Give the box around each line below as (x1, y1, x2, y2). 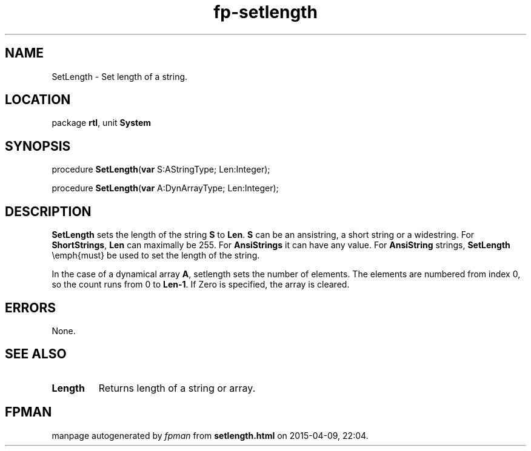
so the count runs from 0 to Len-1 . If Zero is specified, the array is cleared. (52, 279, 350, 290)
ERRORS (5, 300, 56, 315)
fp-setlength (213, 2, 318, 22)
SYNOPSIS (5, 138, 71, 154)
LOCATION (5, 92, 71, 108)
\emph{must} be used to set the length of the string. (52, 250, 260, 261)
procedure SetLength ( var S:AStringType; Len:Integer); (52, 164, 270, 175)
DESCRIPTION (5, 203, 92, 219)
